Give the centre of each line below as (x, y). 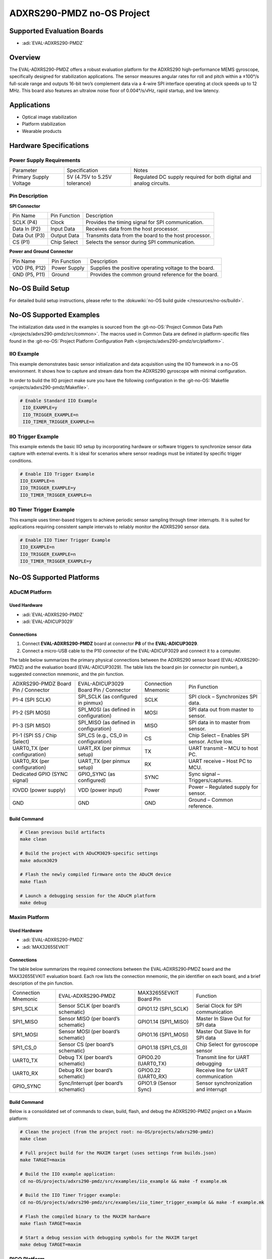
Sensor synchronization (224, 1083)
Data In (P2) (26, 229)
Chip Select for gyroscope (227, 1044)
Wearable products (42, 131)
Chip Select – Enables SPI (219, 735)
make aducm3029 (39, 860)
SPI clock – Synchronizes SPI (223, 696)
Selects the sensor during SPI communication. (141, 242)
